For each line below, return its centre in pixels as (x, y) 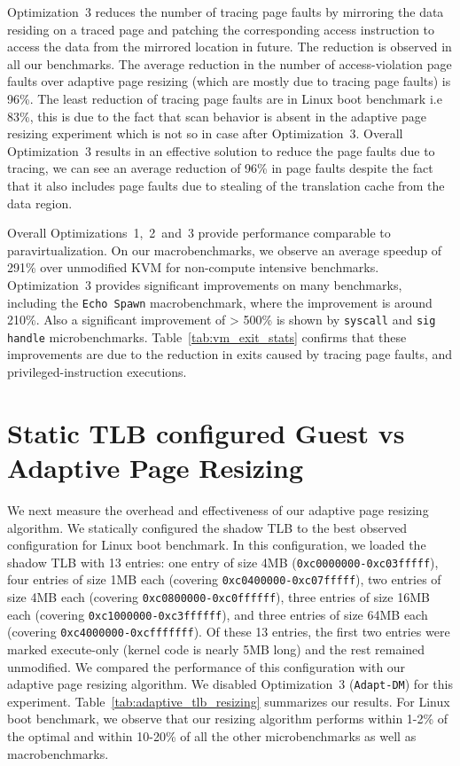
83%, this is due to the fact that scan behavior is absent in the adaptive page (217, 116)
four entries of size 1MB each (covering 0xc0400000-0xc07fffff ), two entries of (224, 579)
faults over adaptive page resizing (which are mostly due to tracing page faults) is (229, 81)
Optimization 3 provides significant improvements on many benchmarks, (205, 284)
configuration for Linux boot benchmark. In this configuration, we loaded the (217, 545)
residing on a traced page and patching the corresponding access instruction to (221, 29)
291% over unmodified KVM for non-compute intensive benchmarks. (193, 267)
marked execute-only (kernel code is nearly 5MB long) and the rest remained (216, 649)
